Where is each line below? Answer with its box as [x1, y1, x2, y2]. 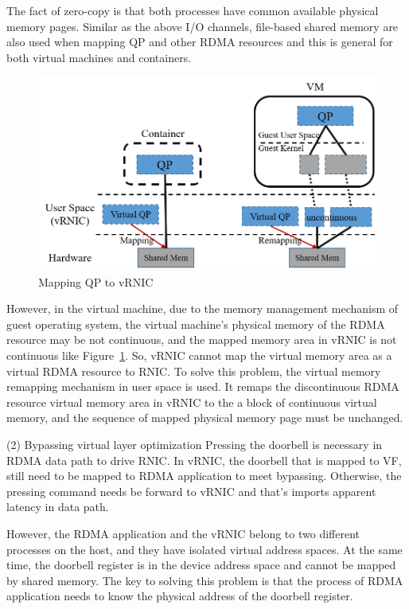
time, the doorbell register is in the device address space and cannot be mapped [6, 556, 396, 573]
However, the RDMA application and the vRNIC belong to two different [6, 525, 360, 541]
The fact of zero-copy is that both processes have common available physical [6, 2, 379, 18]
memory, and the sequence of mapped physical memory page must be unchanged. [6, 409, 403, 426]
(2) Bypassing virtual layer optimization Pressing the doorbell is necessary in [6, 436, 383, 452]
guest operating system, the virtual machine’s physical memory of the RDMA [6, 315, 385, 332]
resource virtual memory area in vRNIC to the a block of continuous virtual [6, 393, 377, 410]
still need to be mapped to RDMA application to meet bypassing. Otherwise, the [6, 467, 402, 484]
